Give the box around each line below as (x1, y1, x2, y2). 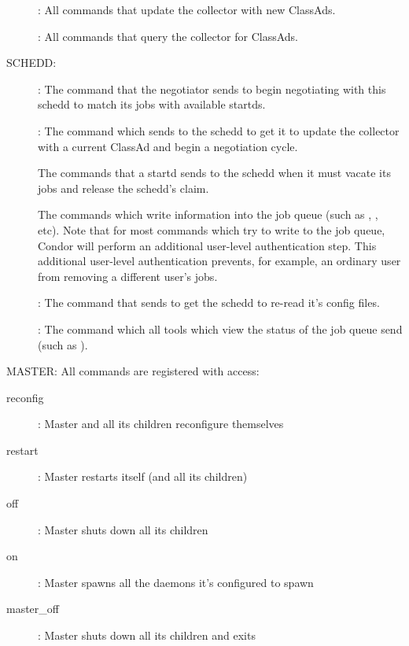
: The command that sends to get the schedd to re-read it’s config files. (38, 294, 380, 311)
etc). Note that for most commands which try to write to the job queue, (38, 221, 385, 238)
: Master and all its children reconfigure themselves (38, 415, 284, 432)
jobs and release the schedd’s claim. (38, 179, 209, 196)
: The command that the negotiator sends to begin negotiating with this (38, 80, 386, 97)
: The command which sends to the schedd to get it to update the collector (38, 122, 400, 138)
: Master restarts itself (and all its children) (38, 468, 248, 485)
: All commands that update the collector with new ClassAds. (38, 2, 336, 17)
